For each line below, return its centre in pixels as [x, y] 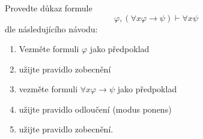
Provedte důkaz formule [49, 7]
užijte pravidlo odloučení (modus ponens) [95, 109]
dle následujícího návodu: [51, 28]
